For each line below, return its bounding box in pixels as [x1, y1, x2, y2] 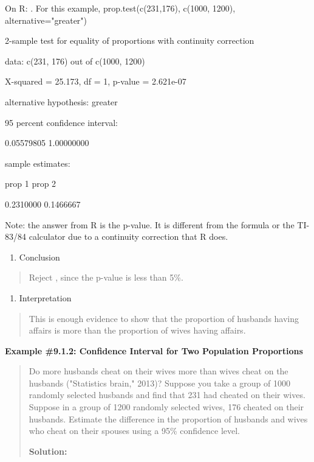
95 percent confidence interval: [5, 116, 118, 128]
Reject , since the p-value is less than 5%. [29, 271, 183, 284]
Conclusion [19, 250, 60, 263]
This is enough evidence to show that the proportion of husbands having [29, 312, 299, 324]
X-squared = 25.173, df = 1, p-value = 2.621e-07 [5, 75, 186, 88]
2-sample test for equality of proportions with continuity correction [5, 34, 254, 47]
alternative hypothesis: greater [5, 95, 118, 108]
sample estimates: [5, 156, 70, 169]
